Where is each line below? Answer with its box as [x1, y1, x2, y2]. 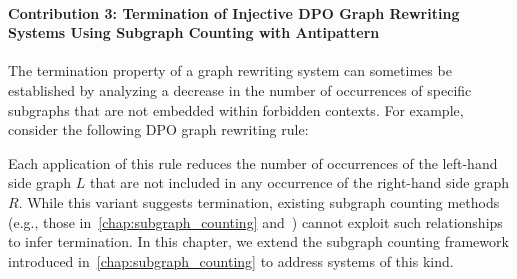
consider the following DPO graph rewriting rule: [8, 119, 309, 140]
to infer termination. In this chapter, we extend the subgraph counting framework [8, 231, 509, 252]
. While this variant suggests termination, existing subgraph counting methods [18, 191, 500, 212]
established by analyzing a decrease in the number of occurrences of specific [8, 79, 472, 100]
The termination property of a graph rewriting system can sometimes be [8, 60, 452, 81]
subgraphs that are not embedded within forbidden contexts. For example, [8, 99, 464, 120]
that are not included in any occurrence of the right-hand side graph [90, 172, 510, 193]
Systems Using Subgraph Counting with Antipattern [8, 22, 380, 43]
